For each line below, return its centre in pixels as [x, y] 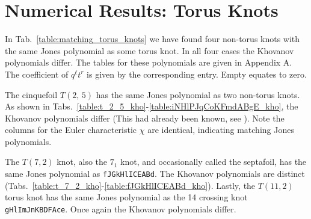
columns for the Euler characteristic [71, 130]
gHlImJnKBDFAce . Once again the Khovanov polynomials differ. [121, 208]
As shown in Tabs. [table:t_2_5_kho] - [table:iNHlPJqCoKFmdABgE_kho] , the [152, 106]
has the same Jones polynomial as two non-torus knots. [198, 94]
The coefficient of [37, 74]
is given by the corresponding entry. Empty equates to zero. [197, 74]
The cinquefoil [31, 94]
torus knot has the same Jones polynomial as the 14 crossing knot [126, 197]
